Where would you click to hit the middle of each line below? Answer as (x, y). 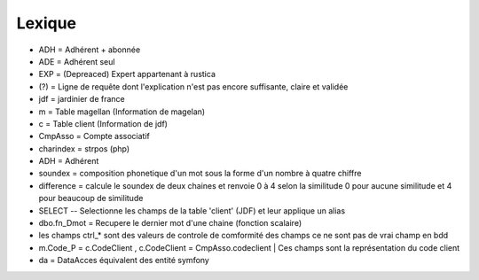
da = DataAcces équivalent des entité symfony (124, 261)
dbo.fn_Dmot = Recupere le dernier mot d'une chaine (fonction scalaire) (170, 223)
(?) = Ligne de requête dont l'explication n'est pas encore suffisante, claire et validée (193, 86)
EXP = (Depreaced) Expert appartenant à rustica (127, 74)
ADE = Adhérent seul (77, 61)
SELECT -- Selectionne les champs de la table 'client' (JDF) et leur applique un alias (192, 210)
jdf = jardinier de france (82, 99)
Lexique (47, 23)
